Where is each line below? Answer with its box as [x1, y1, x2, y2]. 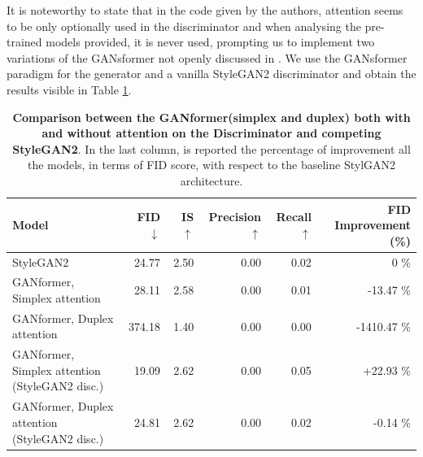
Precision [208, 208, 262, 225]
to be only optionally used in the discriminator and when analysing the [7, 17, 361, 34]
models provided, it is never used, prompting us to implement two [46, 33, 375, 50]
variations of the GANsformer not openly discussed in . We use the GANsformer [7, 49, 408, 66]
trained [7, 33, 42, 50]
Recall [276, 208, 312, 225]
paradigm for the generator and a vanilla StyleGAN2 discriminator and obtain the [7, 65, 416, 82]
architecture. [180, 172, 243, 189]
